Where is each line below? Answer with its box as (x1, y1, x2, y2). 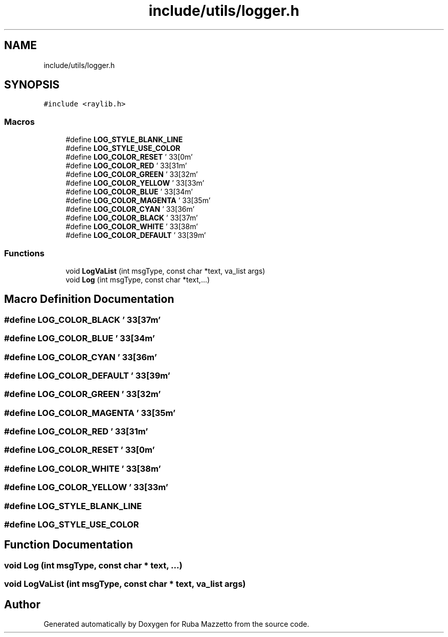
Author (4, 598, 40, 611)
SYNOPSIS (4, 78, 60, 92)
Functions (4, 248, 44, 258)
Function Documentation (4, 538, 133, 552)
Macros (4, 116, 35, 127)
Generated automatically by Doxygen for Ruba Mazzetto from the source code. (43, 619, 309, 628)
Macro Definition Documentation (4, 293, 174, 306)
